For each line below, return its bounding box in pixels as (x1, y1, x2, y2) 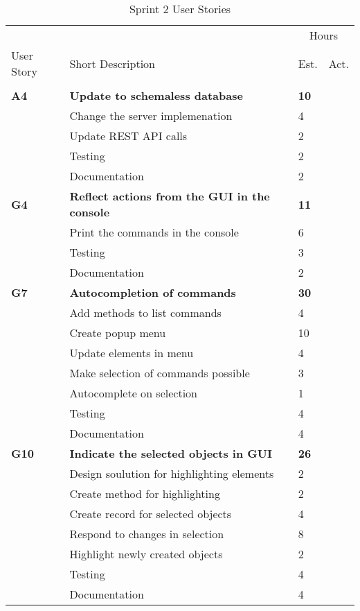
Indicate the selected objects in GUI (69, 445, 272, 461)
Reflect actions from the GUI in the (69, 188, 270, 204)
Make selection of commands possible (69, 365, 250, 381)
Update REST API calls (69, 128, 188, 144)
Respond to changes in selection (69, 526, 224, 542)
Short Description (69, 55, 156, 71)
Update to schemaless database (69, 87, 243, 103)
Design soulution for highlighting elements (69, 465, 274, 481)
